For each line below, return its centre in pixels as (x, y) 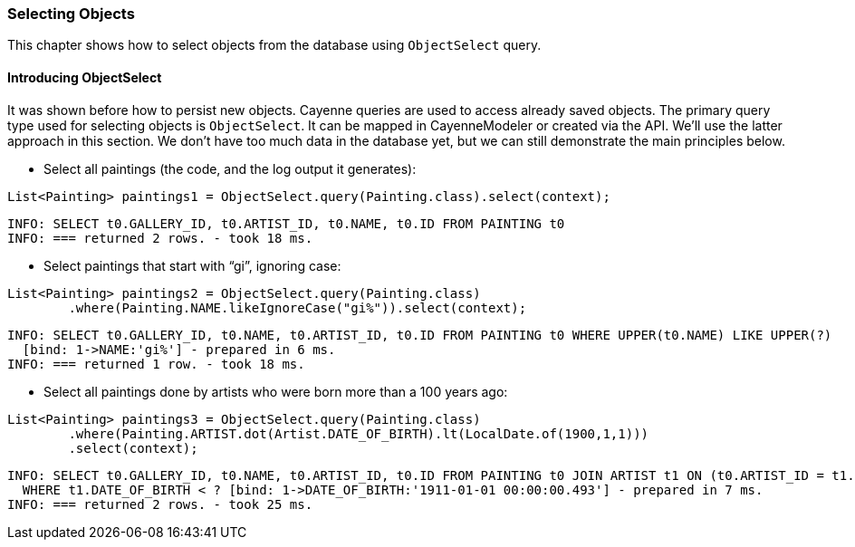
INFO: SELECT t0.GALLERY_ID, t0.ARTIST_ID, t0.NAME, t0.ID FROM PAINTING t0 (286, 223)
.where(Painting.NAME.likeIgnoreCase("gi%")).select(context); (298, 307)
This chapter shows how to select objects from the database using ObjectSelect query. (274, 45)
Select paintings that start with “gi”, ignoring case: (192, 265)
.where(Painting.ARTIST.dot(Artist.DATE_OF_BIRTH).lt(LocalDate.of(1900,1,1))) (359, 433)
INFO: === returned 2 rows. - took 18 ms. (160, 238)
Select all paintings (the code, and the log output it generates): (230, 168)
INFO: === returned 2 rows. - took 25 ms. (160, 504)
